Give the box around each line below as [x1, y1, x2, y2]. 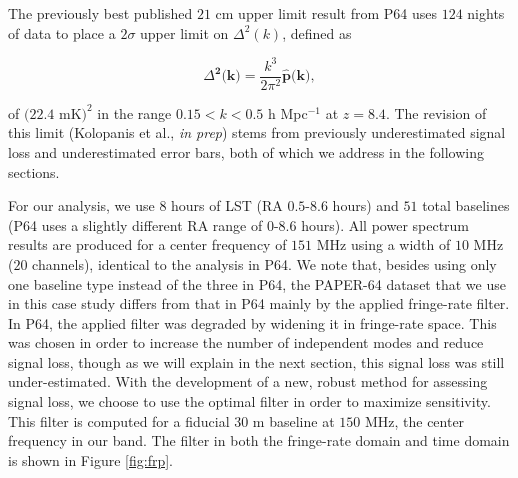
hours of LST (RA [171, 195, 283, 216]
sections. [8, 161, 60, 182]
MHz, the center [364, 410, 465, 431]
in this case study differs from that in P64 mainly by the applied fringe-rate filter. [8, 293, 510, 314]
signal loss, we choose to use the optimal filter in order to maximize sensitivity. [8, 391, 491, 412]
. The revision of [385, 102, 487, 123]
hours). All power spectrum [301, 214, 470, 235]
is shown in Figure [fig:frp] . [8, 449, 173, 470]
